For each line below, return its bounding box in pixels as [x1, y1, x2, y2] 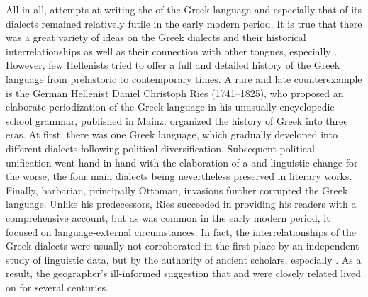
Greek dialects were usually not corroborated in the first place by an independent [6, 238, 359, 253]
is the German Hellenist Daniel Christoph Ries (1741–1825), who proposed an [6, 85, 344, 100]
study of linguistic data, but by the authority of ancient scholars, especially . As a [6, 252, 362, 267]
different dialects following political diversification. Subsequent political [6, 140, 315, 155]
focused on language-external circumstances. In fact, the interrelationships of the [6, 224, 357, 239]
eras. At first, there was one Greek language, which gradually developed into [6, 127, 338, 142]
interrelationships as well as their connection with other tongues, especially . [6, 43, 338, 58]
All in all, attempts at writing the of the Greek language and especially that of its [6, 2, 362, 16]
